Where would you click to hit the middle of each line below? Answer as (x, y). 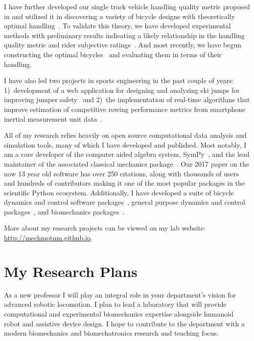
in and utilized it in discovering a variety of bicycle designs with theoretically (120, 16)
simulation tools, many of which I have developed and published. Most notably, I (125, 144)
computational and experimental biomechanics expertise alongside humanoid (119, 313)
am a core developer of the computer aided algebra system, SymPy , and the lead (127, 154)
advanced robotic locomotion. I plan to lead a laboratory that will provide (115, 304)
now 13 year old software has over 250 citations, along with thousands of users (121, 173)
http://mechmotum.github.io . (48, 238)
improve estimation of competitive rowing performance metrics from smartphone (125, 109)
